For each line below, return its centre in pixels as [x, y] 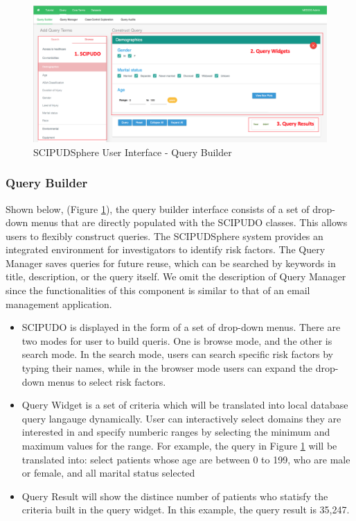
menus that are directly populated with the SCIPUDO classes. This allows [189, 222]
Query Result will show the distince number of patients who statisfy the [175, 496]
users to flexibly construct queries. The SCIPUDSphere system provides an [164, 236]
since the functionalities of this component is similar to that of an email [158, 290]
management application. [59, 304]
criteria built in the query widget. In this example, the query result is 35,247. [186, 510]
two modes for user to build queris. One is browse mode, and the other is [177, 340]
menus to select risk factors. [107, 381]
